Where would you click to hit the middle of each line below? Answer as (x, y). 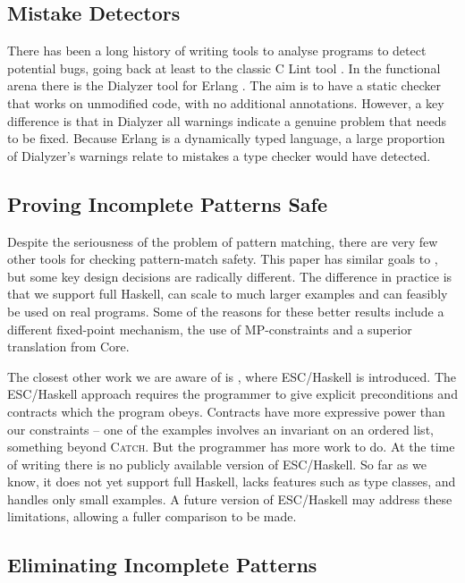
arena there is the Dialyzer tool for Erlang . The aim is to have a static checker (224, 85)
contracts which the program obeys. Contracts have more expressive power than (226, 411)
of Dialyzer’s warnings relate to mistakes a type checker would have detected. (219, 155)
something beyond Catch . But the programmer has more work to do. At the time (231, 447)
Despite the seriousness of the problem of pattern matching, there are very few (223, 241)
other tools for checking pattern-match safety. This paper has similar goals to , (223, 259)
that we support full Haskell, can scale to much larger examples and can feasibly (228, 294)
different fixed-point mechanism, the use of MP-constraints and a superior (210, 329)
